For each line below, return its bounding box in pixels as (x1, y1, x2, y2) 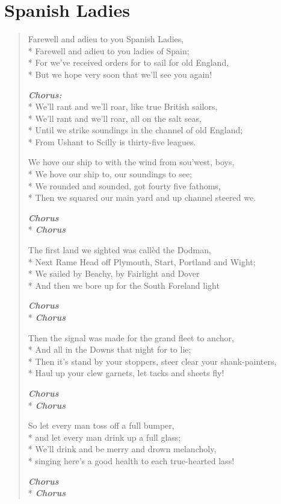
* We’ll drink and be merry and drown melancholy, (28, 443, 217, 455)
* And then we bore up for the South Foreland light (28, 279, 220, 291)
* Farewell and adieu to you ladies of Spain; (28, 44, 190, 57)
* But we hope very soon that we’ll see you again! (28, 68, 212, 80)
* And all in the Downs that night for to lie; (28, 343, 191, 356)
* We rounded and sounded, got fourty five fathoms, (28, 179, 221, 192)
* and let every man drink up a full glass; (28, 430, 181, 443)
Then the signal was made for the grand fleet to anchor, (28, 331, 234, 344)
